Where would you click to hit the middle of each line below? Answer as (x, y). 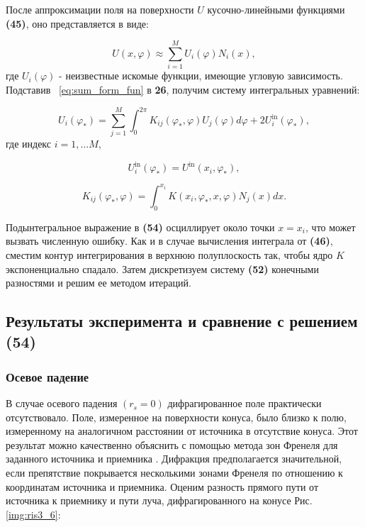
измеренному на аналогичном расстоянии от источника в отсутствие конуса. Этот (182, 431)
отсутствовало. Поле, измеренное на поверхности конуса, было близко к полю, (176, 417)
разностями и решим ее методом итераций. (99, 283)
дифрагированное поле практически (245, 403)
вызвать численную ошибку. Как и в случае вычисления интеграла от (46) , (169, 241)
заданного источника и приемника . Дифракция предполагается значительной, (174, 459)
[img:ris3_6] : (33, 514)
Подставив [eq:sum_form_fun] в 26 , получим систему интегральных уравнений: (183, 89)
